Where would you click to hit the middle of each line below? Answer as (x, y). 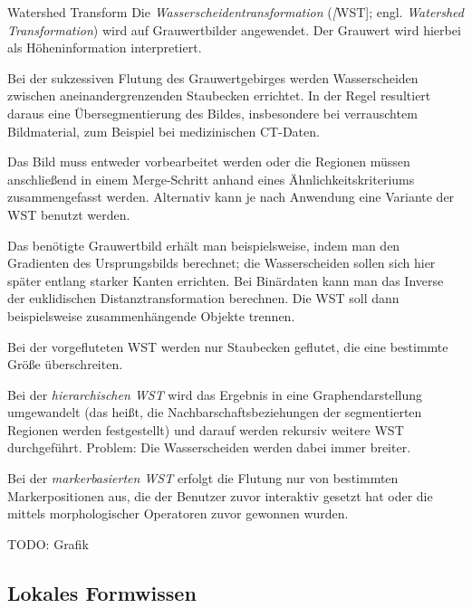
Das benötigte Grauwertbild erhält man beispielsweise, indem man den (204, 245)
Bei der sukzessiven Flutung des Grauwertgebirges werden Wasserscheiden (213, 77)
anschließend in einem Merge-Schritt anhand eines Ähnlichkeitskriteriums (211, 179)
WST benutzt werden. (69, 214)
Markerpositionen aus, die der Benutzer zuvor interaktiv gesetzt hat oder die (220, 495)
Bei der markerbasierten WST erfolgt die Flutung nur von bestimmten (203, 478)
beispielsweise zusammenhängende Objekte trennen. (151, 315)
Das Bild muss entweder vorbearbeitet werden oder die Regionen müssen (209, 161)
